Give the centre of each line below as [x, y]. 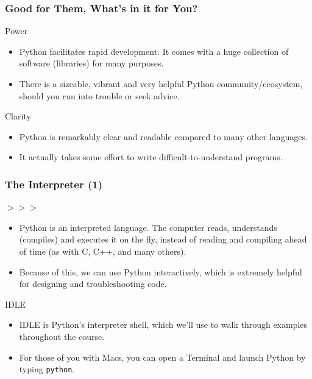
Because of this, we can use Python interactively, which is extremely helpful [161, 271]
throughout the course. [62, 336]
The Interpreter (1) [54, 184]
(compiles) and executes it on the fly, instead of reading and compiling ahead [163, 239]
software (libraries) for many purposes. [91, 63]
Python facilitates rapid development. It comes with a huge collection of [154, 51]
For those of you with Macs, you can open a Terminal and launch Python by [162, 357]
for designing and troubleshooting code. [93, 284]
